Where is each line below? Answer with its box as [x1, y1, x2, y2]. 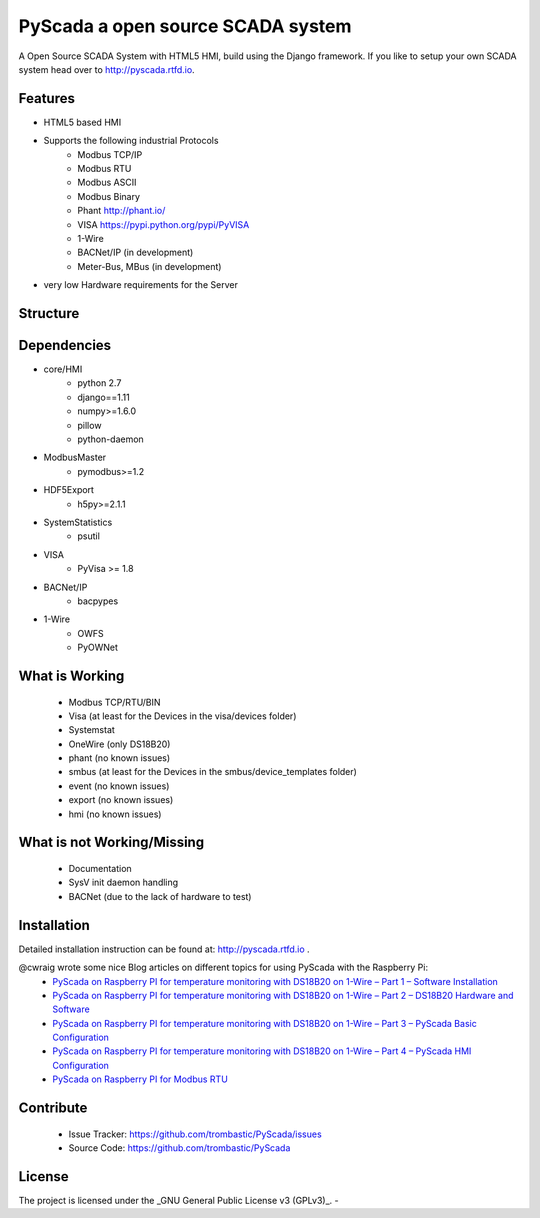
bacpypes [77, 595, 119, 607]
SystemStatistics [43, 516, 113, 528]
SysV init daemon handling [68, 876, 179, 889]
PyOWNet [77, 641, 119, 654]
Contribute [18, 1100, 88, 1117]
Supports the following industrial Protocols [43, 135, 219, 147]
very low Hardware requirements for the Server [43, 279, 239, 291]
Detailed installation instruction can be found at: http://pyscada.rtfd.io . [18, 943, 310, 955]
